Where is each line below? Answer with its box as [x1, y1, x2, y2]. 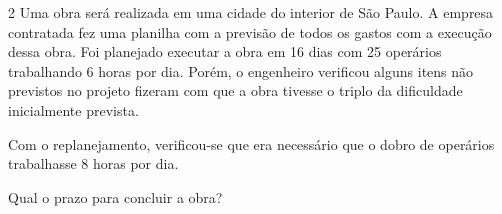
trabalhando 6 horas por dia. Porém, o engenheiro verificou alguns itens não [8, 60, 474, 81]
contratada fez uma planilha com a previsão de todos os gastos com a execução [8, 21, 492, 42]
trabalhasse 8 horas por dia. [8, 153, 179, 174]
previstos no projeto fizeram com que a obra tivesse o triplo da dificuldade [8, 80, 463, 101]
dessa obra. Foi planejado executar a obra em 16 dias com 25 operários [8, 41, 442, 62]
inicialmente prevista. [8, 99, 139, 120]
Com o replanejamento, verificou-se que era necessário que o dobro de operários [8, 133, 495, 154]
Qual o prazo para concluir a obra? [8, 186, 223, 207]
